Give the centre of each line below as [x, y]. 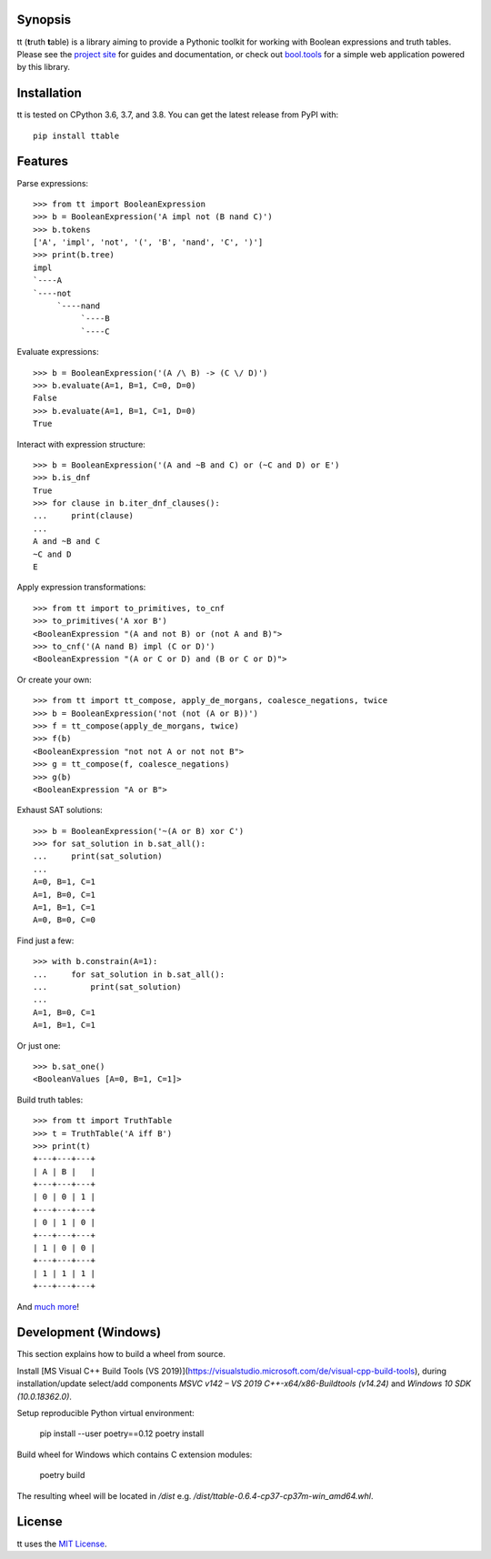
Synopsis [44, 20]
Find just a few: [45, 940]
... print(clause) [84, 516]
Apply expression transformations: [81, 588]
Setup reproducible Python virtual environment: [105, 1413]
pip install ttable [76, 136]
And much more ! [48, 1306]
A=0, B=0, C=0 [64, 920]
